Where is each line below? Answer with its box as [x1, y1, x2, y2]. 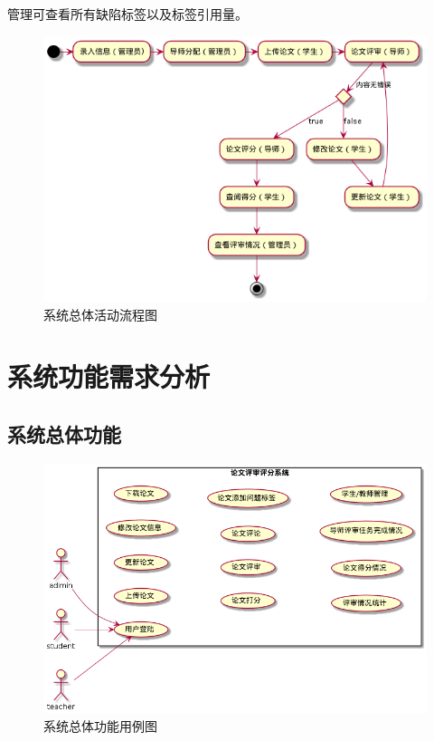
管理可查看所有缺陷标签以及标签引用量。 [7, 5, 248, 23]
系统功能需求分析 [7, 358, 211, 395]
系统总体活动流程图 [43, 304, 157, 323]
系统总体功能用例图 [43, 716, 157, 735]
